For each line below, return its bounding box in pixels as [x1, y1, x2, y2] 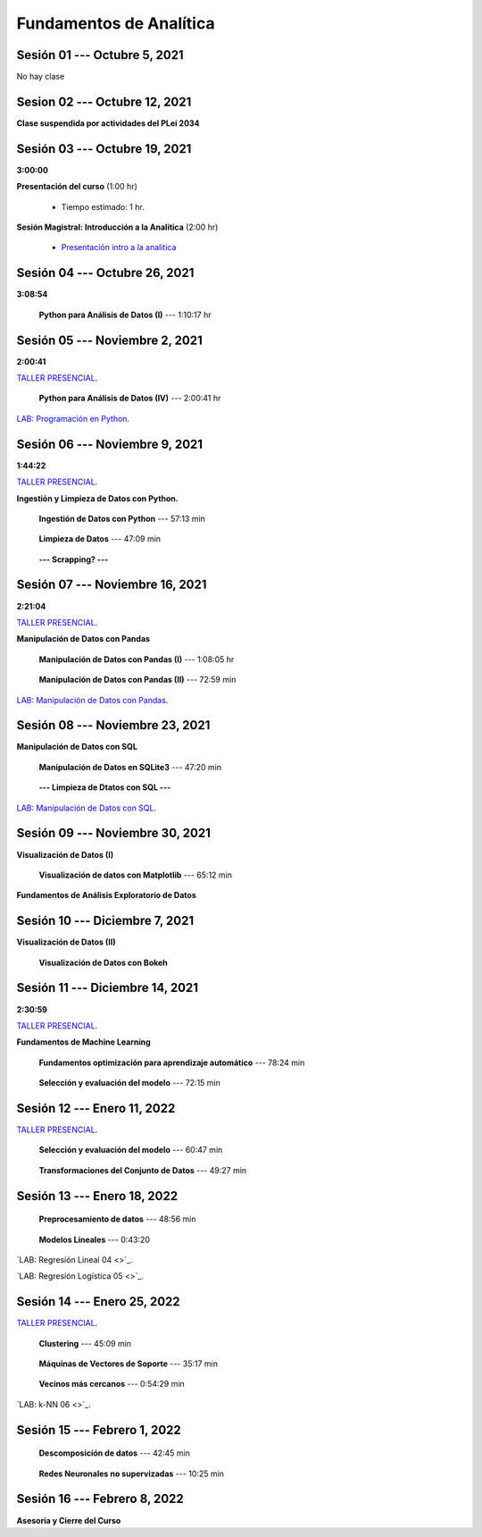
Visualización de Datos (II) [16, 936, 116, 947]
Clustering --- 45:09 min [38, 1338, 132, 1348]
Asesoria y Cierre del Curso [16, 1515, 121, 1525]
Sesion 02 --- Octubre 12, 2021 [16, 94, 192, 109]
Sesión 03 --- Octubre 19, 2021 [16, 141, 192, 156]
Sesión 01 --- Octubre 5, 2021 [16, 47, 184, 63]
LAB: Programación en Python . [16, 413, 129, 424]
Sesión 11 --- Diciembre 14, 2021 [16, 980, 199, 995]
